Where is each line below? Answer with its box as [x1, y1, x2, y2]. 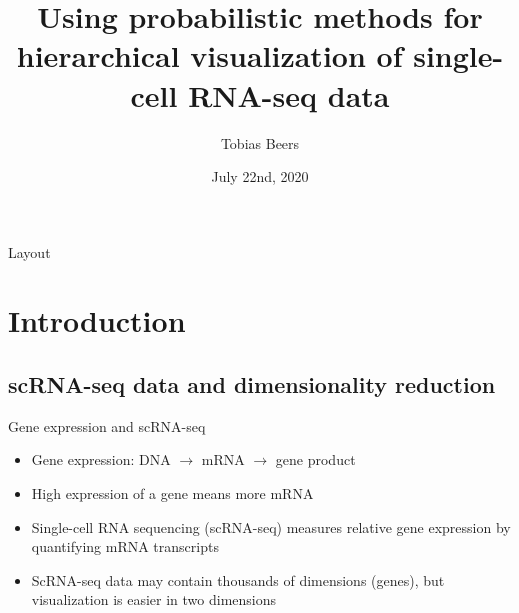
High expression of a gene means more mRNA [31, 483, 314, 504]
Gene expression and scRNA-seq [8, 415, 206, 436]
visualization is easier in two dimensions [31, 589, 277, 610]
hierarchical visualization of [16, 35, 403, 76]
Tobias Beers [220, 132, 300, 153]
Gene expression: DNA [31, 449, 171, 470]
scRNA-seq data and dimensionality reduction [8, 369, 496, 400]
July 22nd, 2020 [211, 166, 309, 187]
